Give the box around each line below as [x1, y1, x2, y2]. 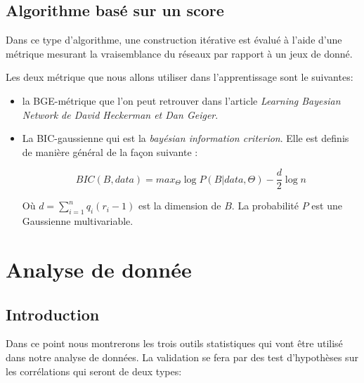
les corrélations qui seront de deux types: [6, 363, 182, 378]
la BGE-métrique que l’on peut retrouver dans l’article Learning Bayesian [22, 93, 341, 108]
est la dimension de [138, 198, 221, 213]
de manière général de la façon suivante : [22, 144, 198, 159]
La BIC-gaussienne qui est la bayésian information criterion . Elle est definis [22, 131, 349, 145]
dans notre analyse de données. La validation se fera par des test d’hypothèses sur [6, 349, 358, 364]
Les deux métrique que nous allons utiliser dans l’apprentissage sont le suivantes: [6, 70, 353, 84]
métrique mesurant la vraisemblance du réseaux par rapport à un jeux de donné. [6, 46, 353, 60]
